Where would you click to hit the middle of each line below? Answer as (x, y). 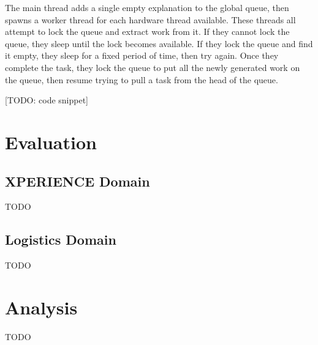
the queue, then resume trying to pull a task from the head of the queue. (142, 79)
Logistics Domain (61, 239)
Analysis (41, 307)
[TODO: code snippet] (47, 100)
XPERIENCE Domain (78, 181)
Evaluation (51, 142)
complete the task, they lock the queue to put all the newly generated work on (153, 67)
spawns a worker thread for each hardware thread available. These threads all (150, 19)
